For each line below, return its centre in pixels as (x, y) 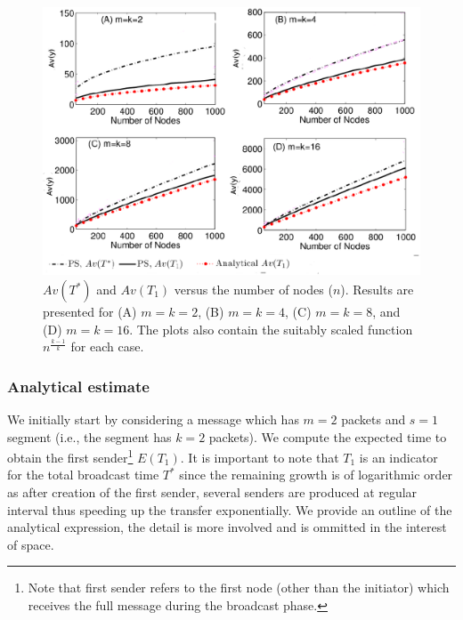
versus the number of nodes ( (253, 290)
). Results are (377, 290)
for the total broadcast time (83, 475)
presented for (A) (90, 312)
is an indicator (398, 457)
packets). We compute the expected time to (328, 436)
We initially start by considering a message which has (153, 419)
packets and (374, 419)
